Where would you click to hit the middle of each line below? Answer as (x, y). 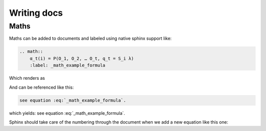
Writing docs (36, 13)
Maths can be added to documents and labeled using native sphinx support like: (90, 38)
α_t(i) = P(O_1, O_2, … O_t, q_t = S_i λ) (82, 58)
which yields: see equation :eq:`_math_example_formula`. (67, 113)
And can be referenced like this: (41, 87)
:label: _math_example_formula (67, 65)
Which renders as (27, 78)
